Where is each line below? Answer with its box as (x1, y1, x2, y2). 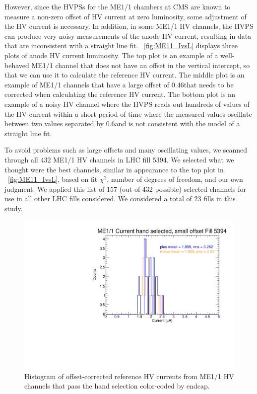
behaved (4, 60, 29, 70)
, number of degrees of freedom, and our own (107, 174, 243, 184)
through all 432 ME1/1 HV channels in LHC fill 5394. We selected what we (4, 154, 234, 164)
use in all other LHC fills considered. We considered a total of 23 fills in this (4, 193, 236, 204)
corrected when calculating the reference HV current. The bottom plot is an (4, 89, 236, 99)
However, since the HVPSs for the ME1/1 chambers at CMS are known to (4, 1, 231, 11)
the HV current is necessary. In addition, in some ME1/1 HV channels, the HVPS (4, 21, 254, 31)
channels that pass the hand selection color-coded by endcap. (24, 381, 210, 391)
